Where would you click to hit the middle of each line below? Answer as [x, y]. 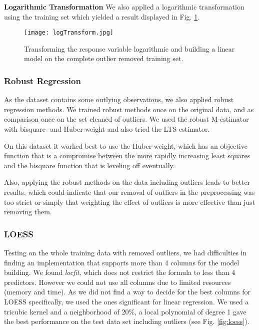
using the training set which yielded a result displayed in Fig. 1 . [102, 16]
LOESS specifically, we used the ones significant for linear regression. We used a [126, 301]
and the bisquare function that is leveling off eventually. [89, 165]
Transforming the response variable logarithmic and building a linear [129, 48]
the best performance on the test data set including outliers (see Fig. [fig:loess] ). [127, 321]
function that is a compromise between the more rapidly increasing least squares [127, 155]
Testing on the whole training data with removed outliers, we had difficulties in [125, 252]
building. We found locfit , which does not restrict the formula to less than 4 [120, 272]
